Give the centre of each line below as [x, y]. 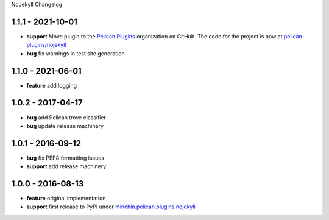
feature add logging [52, 85]
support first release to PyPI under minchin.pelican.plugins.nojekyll [111, 207]
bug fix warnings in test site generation [76, 53]
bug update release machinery [65, 126]
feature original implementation [66, 199]
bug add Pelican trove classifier [66, 117]
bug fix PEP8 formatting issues [65, 158]
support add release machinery [66, 166]
